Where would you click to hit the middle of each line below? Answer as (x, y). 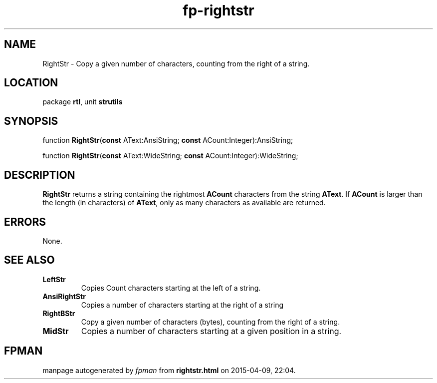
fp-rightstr (218, 10)
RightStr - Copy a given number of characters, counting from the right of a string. (176, 63)
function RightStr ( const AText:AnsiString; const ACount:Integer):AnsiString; (168, 140)
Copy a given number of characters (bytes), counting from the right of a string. (211, 322)
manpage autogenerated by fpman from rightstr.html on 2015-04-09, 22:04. (169, 370)
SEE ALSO (29, 260)
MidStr (56, 331)
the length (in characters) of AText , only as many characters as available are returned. (184, 203)
